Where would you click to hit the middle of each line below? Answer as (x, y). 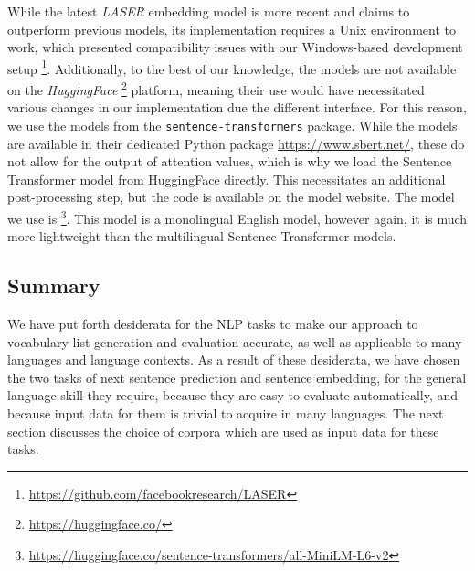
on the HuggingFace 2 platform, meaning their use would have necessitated (216, 88)
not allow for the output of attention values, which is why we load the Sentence (230, 161)
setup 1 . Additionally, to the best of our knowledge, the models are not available (232, 67)
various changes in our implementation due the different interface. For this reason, (237, 107)
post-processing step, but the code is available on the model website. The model (231, 197)
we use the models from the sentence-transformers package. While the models (232, 125)
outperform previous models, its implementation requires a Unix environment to (232, 29)
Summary (54, 285)
